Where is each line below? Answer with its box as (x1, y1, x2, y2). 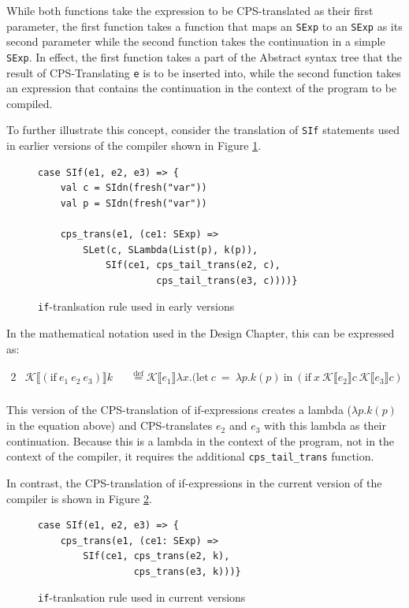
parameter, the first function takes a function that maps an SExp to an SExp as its (6, 17, 403, 34)
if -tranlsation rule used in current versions (38, 589, 246, 606)
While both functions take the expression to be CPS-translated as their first (6, 2, 374, 18)
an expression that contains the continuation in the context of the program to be (6, 80, 397, 96)
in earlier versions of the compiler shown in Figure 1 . (6, 137, 262, 153)
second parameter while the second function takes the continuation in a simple (6, 33, 385, 50)
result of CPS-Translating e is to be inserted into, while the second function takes (6, 64, 401, 80)
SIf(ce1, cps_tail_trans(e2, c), (105, 259, 281, 271)
